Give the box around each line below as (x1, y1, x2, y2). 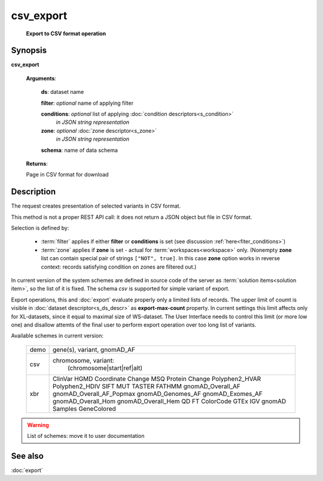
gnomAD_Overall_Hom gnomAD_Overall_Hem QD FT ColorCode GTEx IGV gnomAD (52, 397, 287, 405)
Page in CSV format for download (26, 171, 109, 178)
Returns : (26, 160, 48, 167)
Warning (27, 421, 49, 428)
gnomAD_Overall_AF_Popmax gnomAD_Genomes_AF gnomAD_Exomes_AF (52, 389, 263, 398)
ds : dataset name (41, 89, 84, 96)
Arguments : (26, 75, 57, 82)
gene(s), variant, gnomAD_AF (52, 345, 136, 354)
